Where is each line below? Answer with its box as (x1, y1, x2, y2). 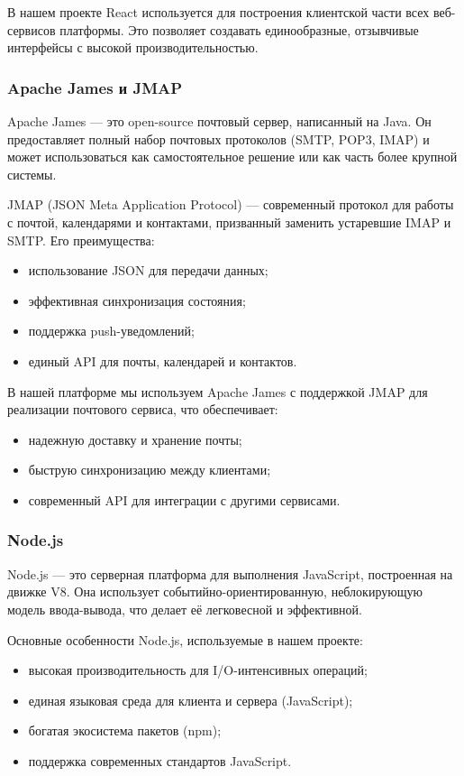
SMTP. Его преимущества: (7, 230, 155, 249)
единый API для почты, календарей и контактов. (28, 351, 297, 370)
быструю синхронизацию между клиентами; (28, 460, 271, 479)
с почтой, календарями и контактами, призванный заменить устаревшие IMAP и (7, 212, 451, 231)
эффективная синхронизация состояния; (28, 291, 246, 309)
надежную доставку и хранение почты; (28, 430, 242, 448)
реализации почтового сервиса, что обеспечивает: (7, 400, 278, 419)
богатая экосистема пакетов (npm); (28, 721, 222, 740)
